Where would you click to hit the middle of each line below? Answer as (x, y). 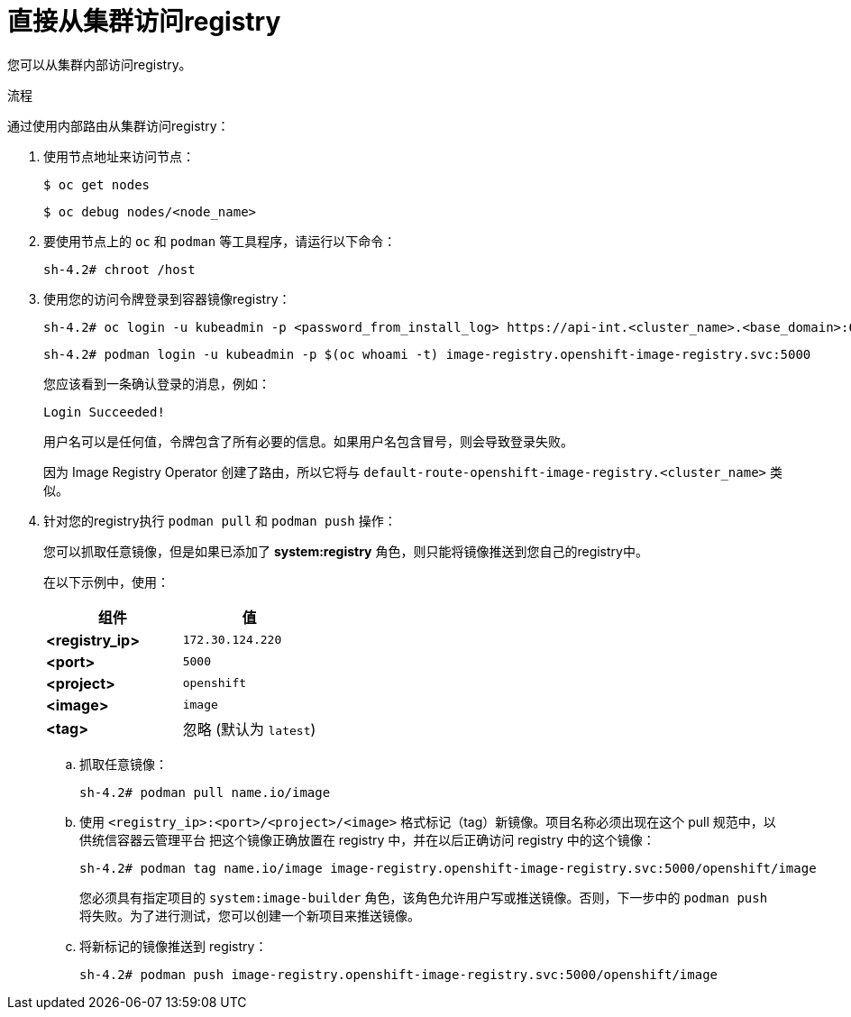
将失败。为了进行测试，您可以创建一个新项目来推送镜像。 (250, 915)
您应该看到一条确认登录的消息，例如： (157, 383)
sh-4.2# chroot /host (119, 269)
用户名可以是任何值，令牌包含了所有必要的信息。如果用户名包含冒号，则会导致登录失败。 (308, 441)
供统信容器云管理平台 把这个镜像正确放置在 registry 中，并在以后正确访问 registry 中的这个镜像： (367, 839)
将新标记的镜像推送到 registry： (174, 946)
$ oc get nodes (97, 184)
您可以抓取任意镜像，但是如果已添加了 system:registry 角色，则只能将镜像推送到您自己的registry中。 (346, 551)
